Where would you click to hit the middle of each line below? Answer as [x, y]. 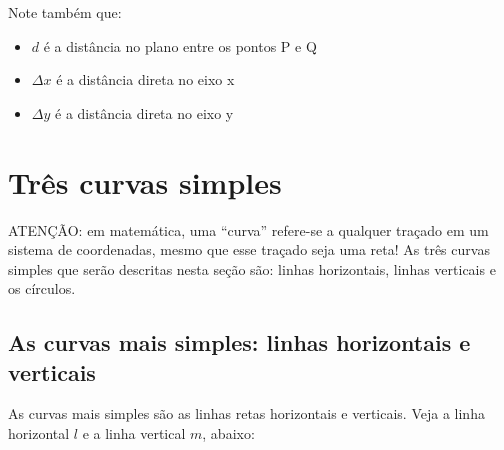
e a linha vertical [134, 433]
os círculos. [42, 288]
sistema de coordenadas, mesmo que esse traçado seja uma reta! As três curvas [249, 249]
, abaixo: [228, 433]
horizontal [39, 433]
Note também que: [65, 12]
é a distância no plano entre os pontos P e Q [180, 45]
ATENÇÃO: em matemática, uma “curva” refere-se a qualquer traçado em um [248, 229]
